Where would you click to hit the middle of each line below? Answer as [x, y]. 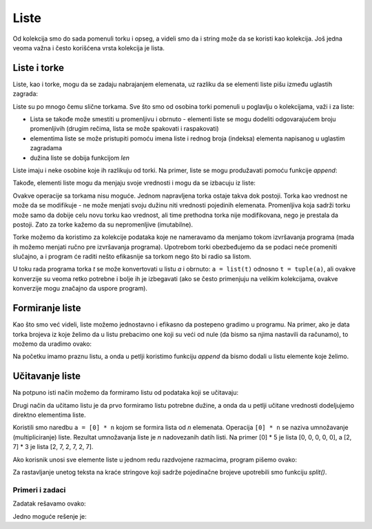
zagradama [46, 148]
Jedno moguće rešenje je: [50, 516]
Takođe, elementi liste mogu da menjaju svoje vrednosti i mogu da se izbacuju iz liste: [134, 183]
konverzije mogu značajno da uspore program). [80, 289]
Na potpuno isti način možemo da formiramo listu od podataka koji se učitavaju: [126, 393]
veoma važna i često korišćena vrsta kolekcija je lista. [89, 48]
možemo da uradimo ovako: [52, 344]
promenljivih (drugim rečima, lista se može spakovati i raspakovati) [125, 129]
